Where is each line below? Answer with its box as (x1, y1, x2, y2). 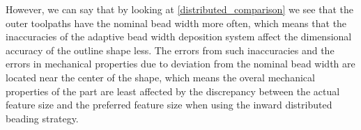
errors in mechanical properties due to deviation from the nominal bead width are (6, 56, 355, 71)
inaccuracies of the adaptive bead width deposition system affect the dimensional (6, 29, 352, 44)
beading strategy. (6, 111, 79, 125)
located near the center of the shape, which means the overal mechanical (6, 70, 315, 84)
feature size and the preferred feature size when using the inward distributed (6, 97, 332, 112)
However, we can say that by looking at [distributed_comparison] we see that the (6, 2, 353, 16)
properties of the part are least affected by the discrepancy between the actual (6, 83, 340, 98)
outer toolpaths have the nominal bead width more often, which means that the (6, 15, 347, 30)
